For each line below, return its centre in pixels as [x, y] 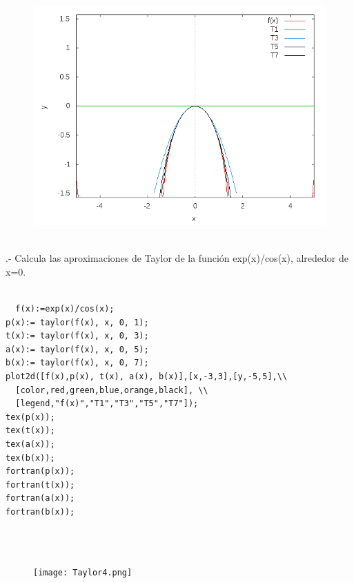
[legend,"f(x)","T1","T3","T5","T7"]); [107, 404]
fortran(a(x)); [40, 498]
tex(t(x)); [30, 431]
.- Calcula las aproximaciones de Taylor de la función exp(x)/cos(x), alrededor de [177, 258]
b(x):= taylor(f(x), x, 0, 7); [77, 363]
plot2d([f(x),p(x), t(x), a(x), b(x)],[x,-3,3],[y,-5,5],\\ [147, 376]
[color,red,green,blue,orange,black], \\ [112, 390]
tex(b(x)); [30, 458]
